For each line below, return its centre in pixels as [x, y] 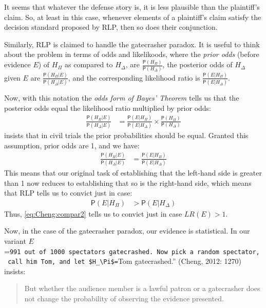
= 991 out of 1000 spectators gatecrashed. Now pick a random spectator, [132, 251]
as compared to [89, 64]
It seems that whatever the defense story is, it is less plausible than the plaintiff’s [132, 7]
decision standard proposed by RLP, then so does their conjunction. [111, 27]
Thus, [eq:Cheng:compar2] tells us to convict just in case [93, 213]
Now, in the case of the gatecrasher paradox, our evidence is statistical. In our [127, 231]
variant [15, 240]
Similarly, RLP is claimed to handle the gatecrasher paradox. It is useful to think [132, 44]
